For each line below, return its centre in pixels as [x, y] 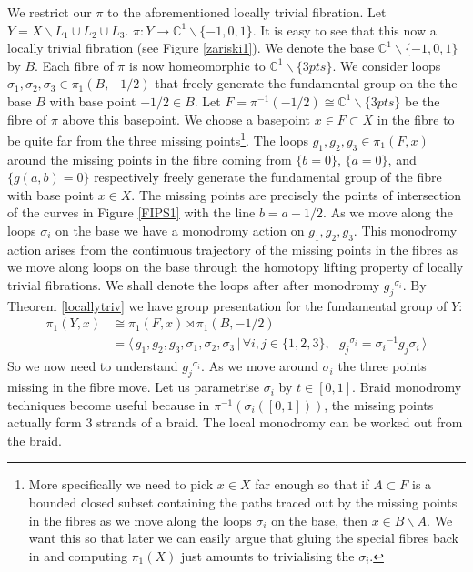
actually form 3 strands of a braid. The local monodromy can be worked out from [235, 422]
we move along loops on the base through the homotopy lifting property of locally [236, 267]
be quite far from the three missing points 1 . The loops [158, 139]
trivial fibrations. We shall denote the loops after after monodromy [194, 284]
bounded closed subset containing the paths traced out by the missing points [243, 502]
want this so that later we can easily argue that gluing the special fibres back [243, 538]
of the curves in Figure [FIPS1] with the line [131, 212]
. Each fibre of [74, 65]
